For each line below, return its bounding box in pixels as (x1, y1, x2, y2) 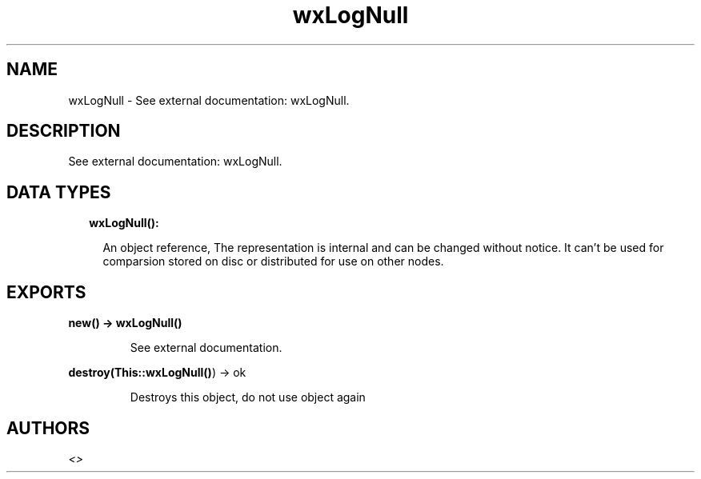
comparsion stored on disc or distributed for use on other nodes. (102, 254, 444, 269)
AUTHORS (6, 417, 90, 438)
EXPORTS (6, 281, 86, 302)
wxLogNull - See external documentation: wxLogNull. (68, 93, 350, 107)
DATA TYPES (6, 182, 111, 202)
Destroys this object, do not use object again (130, 390, 366, 405)
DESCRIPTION (6, 121, 121, 142)
